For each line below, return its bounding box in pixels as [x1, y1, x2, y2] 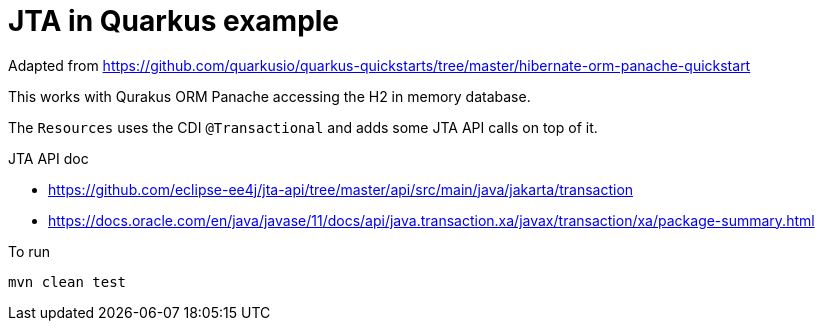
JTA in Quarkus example [8, 4, 340, 38]
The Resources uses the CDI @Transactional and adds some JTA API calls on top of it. [8, 118, 598, 136]
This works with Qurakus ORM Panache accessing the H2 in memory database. [8, 87, 531, 105]
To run [8, 242, 51, 260]
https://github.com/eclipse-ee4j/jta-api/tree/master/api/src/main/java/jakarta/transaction [48, 180, 634, 198]
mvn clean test [8, 273, 127, 290]
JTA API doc [8, 149, 89, 167]
